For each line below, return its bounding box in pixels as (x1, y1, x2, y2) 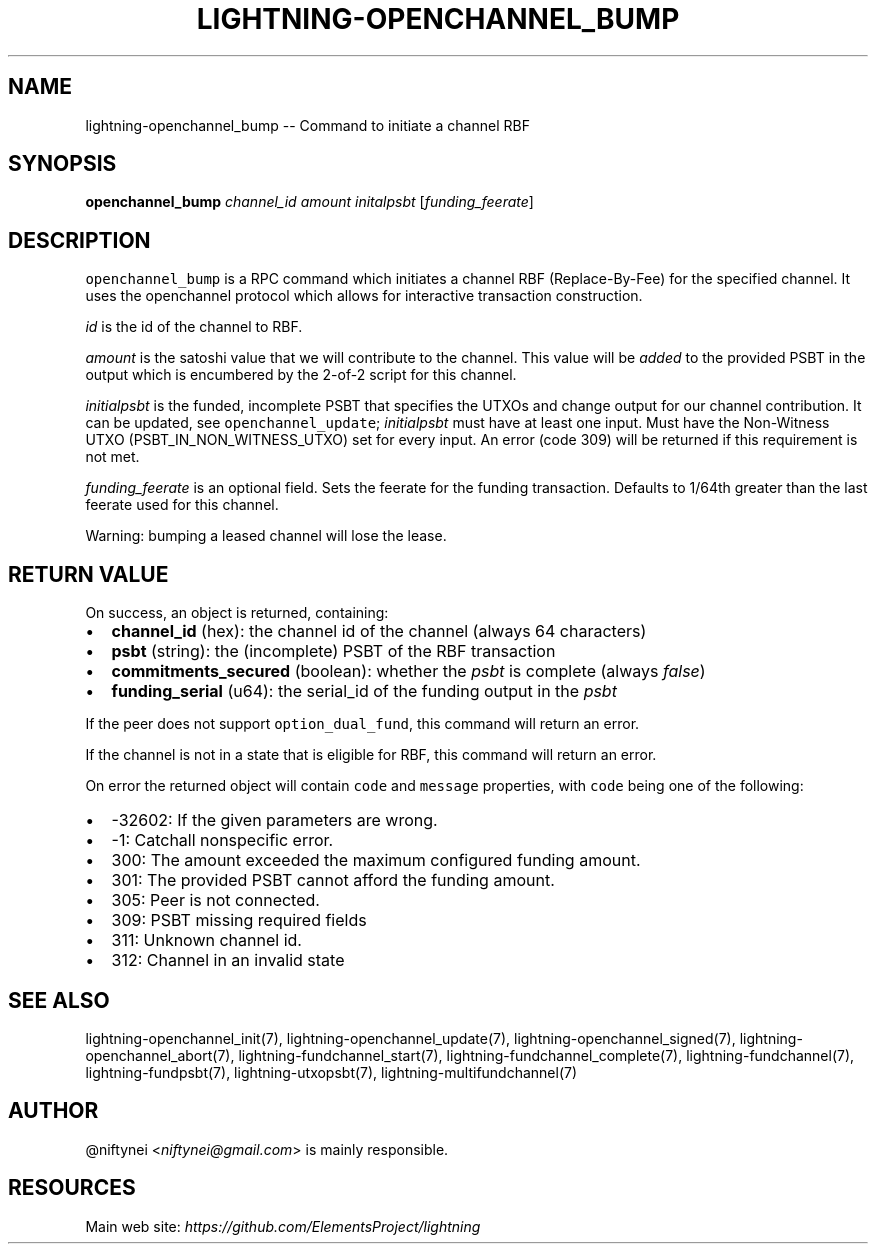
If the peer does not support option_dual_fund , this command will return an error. (85, 715, 640, 733)
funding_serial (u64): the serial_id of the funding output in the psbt (111, 681, 617, 702)
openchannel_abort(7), (85, 1046, 235, 1064)
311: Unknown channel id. (111, 930, 302, 951)
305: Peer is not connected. (111, 890, 320, 911)
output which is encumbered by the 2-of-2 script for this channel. (85, 366, 517, 384)
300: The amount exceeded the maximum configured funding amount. (111, 850, 641, 871)
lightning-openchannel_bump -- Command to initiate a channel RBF (85, 116, 530, 134)
